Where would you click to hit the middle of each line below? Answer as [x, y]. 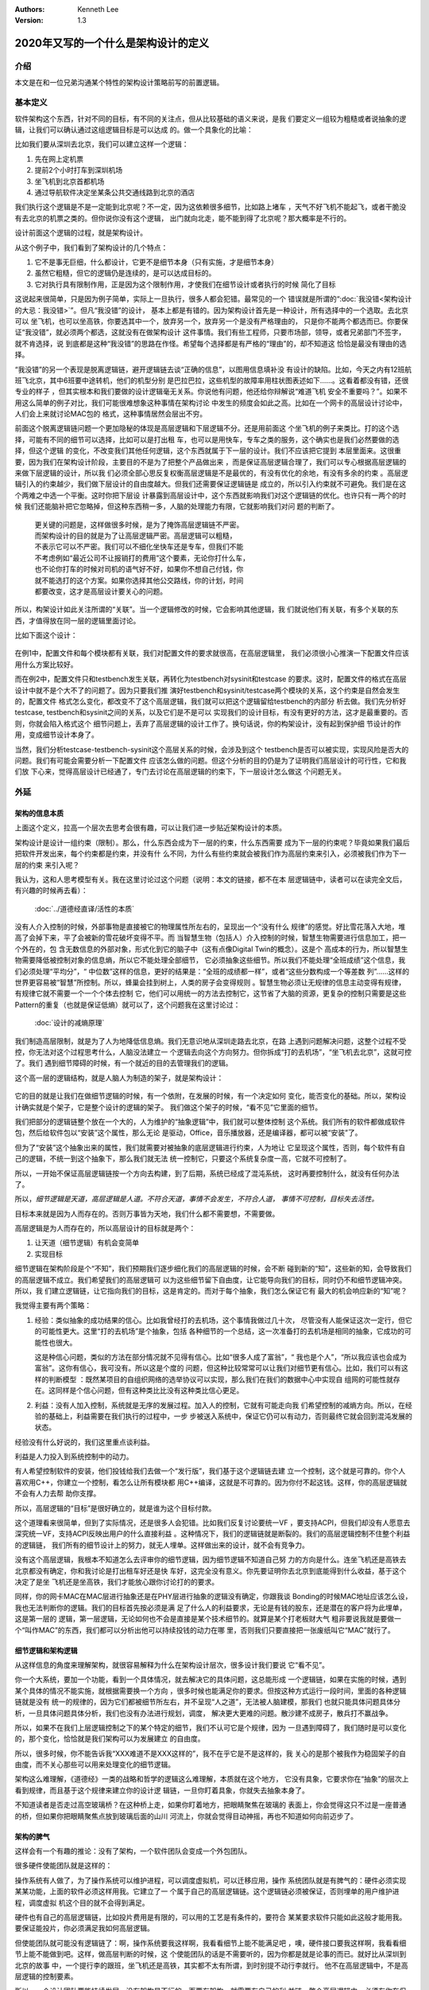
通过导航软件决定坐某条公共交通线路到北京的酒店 [114, 193]
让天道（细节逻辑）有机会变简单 [87, 1243]
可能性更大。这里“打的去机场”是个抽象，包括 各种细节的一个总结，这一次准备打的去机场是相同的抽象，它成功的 [223, 1331]
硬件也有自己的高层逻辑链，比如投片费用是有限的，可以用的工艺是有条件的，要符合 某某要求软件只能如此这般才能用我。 [211, 1917]
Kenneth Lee [98, 9]
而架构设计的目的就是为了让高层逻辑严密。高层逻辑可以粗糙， [135, 535]
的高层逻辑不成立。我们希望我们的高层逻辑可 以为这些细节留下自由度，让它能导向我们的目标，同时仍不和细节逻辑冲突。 [211, 1280]
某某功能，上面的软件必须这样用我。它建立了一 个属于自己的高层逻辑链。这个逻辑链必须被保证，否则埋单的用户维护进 [207, 1891]
